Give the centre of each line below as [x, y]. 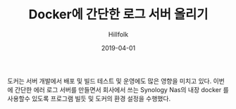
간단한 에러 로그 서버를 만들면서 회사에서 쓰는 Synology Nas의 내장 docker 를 [122, 89]
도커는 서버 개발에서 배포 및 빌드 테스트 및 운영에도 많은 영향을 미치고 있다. [110, 81]
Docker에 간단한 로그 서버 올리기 [118, 14]
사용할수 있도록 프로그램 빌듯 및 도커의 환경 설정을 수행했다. [89, 98]
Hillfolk [118, 34]
